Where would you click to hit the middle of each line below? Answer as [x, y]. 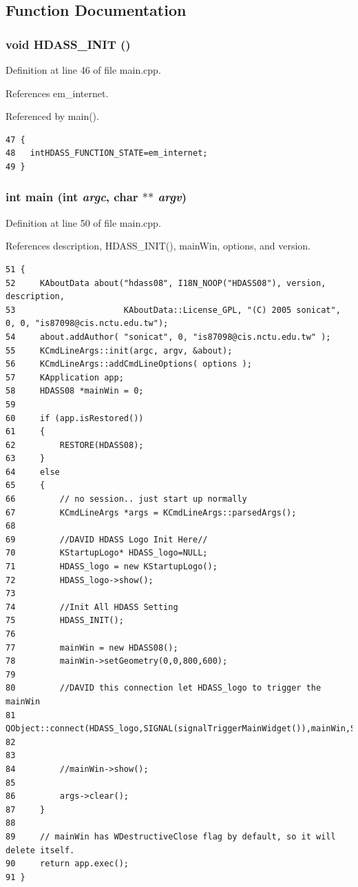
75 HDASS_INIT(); [65, 621]
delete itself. [40, 850]
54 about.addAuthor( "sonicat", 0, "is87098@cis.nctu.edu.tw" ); [168, 337]
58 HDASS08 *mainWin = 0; [75, 391]
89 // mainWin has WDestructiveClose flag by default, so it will [171, 836]
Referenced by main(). [52, 116]
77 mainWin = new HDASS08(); [92, 648]
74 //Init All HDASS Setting [92, 607]
